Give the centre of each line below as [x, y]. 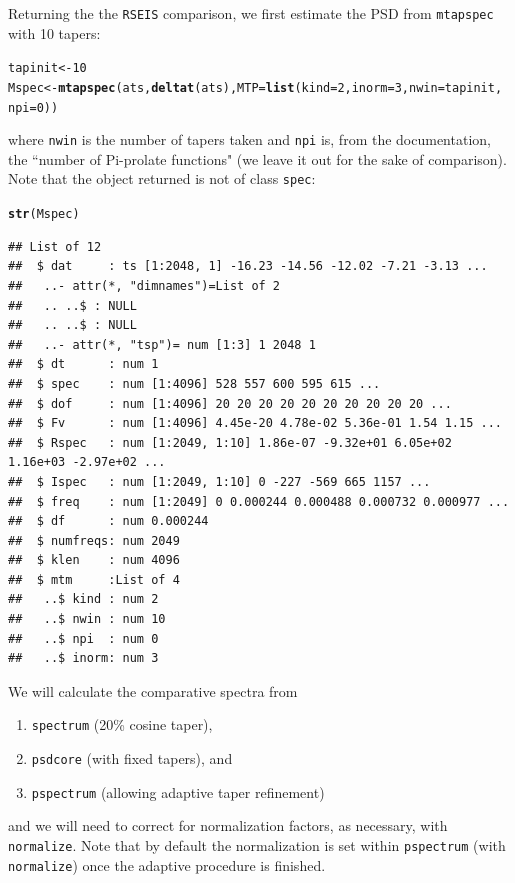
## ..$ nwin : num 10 [87, 619]
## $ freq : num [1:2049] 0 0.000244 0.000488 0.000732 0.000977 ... [259, 501]
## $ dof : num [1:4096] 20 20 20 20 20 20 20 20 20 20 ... [230, 403]
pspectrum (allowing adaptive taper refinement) [178, 791]
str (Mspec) [44, 214]
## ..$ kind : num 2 [83, 599]
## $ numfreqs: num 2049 [94, 540]
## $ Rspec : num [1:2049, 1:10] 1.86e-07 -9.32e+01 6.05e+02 [230, 442]
